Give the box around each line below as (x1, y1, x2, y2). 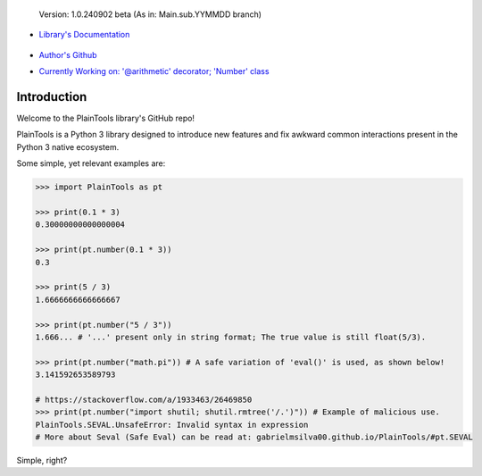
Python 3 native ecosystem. (16, 141, 120, 152)
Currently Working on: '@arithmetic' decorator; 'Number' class (38, 66, 270, 77)
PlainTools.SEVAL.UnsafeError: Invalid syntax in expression (35, 420, 309, 430)
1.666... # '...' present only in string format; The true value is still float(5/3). (35, 331, 427, 342)
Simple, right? (16, 455, 68, 466)
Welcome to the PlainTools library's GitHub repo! (16, 113, 195, 124)
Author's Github (38, 49, 97, 60)
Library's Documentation (38, 29, 130, 40)
